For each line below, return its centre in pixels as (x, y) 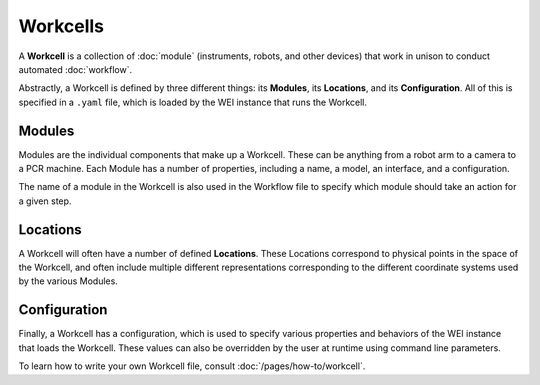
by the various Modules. (68, 281)
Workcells (61, 26)
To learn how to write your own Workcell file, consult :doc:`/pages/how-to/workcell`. (192, 366)
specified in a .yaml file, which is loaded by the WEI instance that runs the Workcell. (192, 102)
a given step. (45, 201)
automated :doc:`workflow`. (75, 69)
